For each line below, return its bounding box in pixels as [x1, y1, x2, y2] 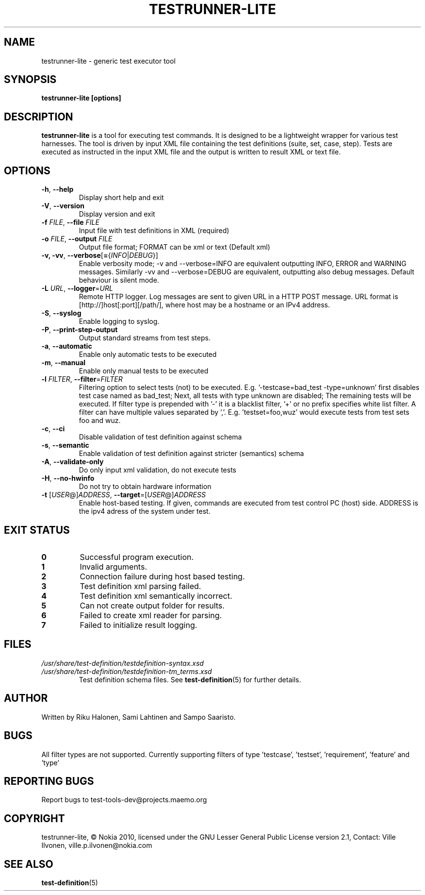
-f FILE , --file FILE [41, 218, 99, 227]
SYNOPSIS [4, 73, 57, 86]
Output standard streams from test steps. [79, 334, 211, 342]
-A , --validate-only [41, 457, 104, 466]
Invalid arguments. [80, 561, 147, 572]
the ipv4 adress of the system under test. [79, 507, 211, 516]
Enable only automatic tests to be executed [79, 350, 217, 359]
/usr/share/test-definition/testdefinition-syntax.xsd [41, 659, 204, 667]
